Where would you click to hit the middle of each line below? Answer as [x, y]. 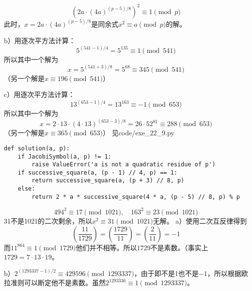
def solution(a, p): [37, 148]
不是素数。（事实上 [179, 247]
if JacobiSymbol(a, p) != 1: [64, 156]
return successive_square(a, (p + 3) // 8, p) [108, 181]
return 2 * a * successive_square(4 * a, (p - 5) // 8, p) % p [136, 197]
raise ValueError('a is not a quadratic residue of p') [124, 165]
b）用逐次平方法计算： [40, 40]
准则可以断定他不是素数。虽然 [58, 283]
